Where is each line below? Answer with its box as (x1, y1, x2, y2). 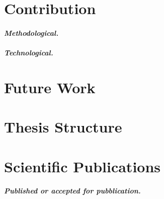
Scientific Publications (4, 156, 161, 176)
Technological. (4, 47, 53, 58)
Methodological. (4, 27, 59, 38)
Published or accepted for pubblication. (4, 185, 141, 196)
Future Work (4, 77, 96, 97)
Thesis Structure (4, 116, 122, 137)
